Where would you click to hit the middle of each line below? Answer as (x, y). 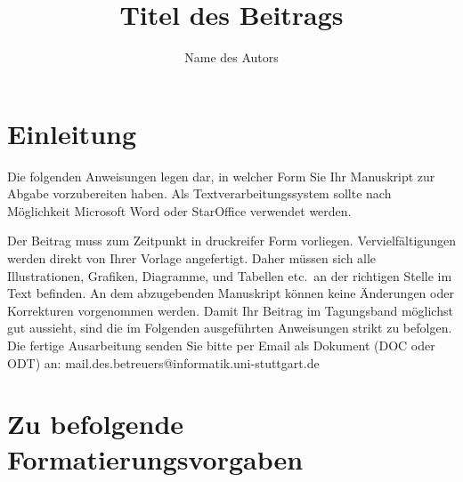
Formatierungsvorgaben (155, 458)
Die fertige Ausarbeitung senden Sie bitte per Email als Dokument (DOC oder (221, 345)
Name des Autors (231, 57)
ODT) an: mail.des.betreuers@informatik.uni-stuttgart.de (163, 362)
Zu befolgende (96, 424)
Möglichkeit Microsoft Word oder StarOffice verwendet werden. (179, 210)
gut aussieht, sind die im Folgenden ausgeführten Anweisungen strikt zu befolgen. (230, 328)
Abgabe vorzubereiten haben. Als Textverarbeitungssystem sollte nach (199, 193)
